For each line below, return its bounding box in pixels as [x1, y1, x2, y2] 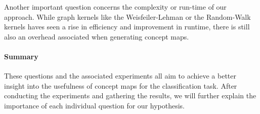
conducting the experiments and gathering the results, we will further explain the [4, 90, 256, 101]
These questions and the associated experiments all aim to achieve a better [4, 70, 236, 81]
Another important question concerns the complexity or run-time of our [4, 2, 227, 12]
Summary [4, 51, 38, 61]
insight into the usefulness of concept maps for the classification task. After [4, 80, 237, 91]
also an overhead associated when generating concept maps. [4, 31, 189, 42]
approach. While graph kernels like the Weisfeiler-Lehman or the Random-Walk [4, 11, 251, 22]
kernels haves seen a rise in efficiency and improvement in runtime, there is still [4, 21, 250, 32]
